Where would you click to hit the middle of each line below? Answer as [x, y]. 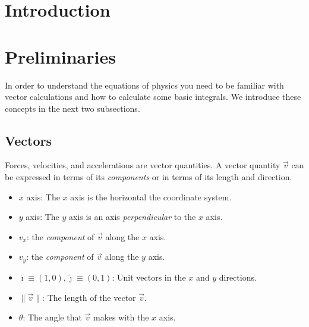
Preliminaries [60, 56]
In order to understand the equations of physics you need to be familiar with [144, 85]
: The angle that [52, 317]
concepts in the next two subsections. [72, 108]
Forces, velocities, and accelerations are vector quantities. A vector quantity [143, 165]
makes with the [121, 317]
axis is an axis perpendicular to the [133, 217]
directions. [238, 277]
